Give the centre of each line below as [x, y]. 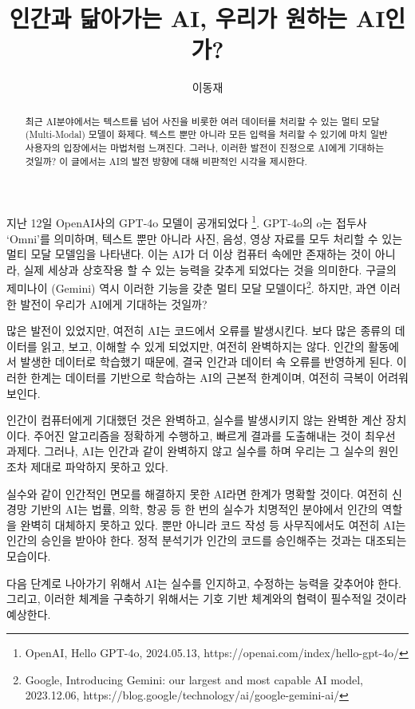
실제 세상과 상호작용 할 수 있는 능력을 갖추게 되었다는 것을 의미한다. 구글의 [210, 269]
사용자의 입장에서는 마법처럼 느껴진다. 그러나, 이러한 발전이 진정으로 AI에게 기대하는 [205, 148]
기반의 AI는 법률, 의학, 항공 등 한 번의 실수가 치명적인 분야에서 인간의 [204, 509]
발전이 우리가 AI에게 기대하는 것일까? [114, 303]
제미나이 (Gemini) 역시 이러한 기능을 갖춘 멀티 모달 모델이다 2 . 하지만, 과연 [192, 287]
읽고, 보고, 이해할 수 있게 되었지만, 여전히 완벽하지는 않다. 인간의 [203, 346]
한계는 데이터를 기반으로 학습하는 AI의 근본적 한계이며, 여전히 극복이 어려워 [219, 377]
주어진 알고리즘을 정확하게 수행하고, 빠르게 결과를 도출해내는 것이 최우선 [215, 435]
